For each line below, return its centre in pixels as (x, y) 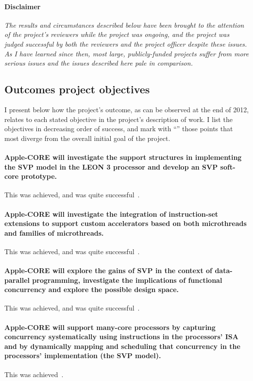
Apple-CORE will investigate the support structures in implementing (123, 157)
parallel (17, 280)
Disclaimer (23, 6)
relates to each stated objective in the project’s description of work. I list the (118, 119)
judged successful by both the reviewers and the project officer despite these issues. (126, 43)
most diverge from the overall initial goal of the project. (87, 138)
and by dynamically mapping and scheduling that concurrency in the (122, 346)
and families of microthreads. (54, 233)
